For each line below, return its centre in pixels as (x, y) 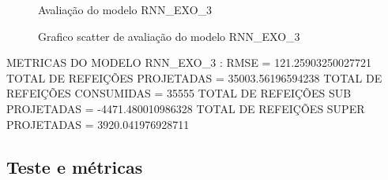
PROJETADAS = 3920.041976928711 (98, 124)
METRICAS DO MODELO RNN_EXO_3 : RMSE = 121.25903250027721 (189, 62)
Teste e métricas (75, 166)
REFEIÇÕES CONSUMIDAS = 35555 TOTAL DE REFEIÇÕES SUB (179, 93)
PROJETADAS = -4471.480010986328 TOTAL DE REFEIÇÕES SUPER (186, 108)
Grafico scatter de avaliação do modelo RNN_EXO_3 (169, 36)
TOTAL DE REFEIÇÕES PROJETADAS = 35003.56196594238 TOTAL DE (194, 77)
